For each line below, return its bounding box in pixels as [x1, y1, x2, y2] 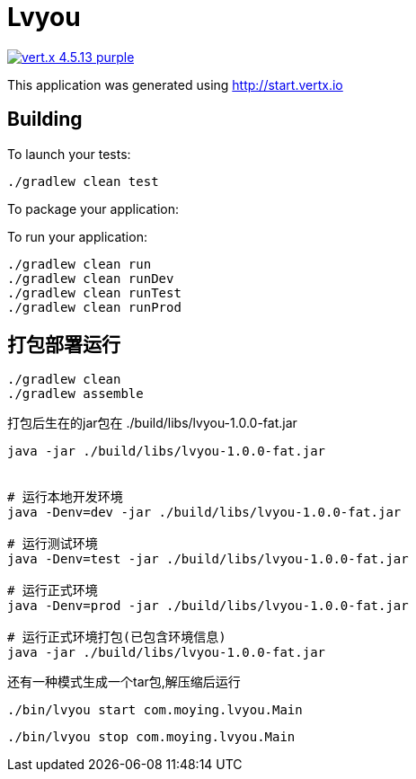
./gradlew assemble [7, 386, 144, 402]
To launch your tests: [7, 146, 131, 162]
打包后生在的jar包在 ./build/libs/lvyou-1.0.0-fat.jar [7, 415, 297, 431]
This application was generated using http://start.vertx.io [7, 76, 343, 93]
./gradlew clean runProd [7, 299, 181, 314]
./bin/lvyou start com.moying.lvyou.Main [7, 703, 303, 718]
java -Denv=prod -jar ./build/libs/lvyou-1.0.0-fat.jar [7, 598, 409, 614]
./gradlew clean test [7, 173, 159, 189]
